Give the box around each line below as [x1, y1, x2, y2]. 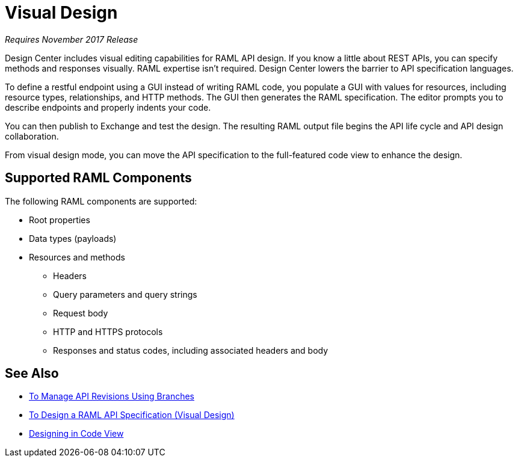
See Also [5, 366, 59, 381]
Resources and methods [29, 251, 125, 262]
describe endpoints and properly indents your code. [5, 102, 211, 112]
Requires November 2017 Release [5, 34, 138, 45]
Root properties [29, 214, 90, 225]
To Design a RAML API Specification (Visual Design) [29, 410, 235, 420]
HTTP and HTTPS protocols [53, 326, 163, 337]
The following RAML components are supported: [5, 196, 197, 206]
